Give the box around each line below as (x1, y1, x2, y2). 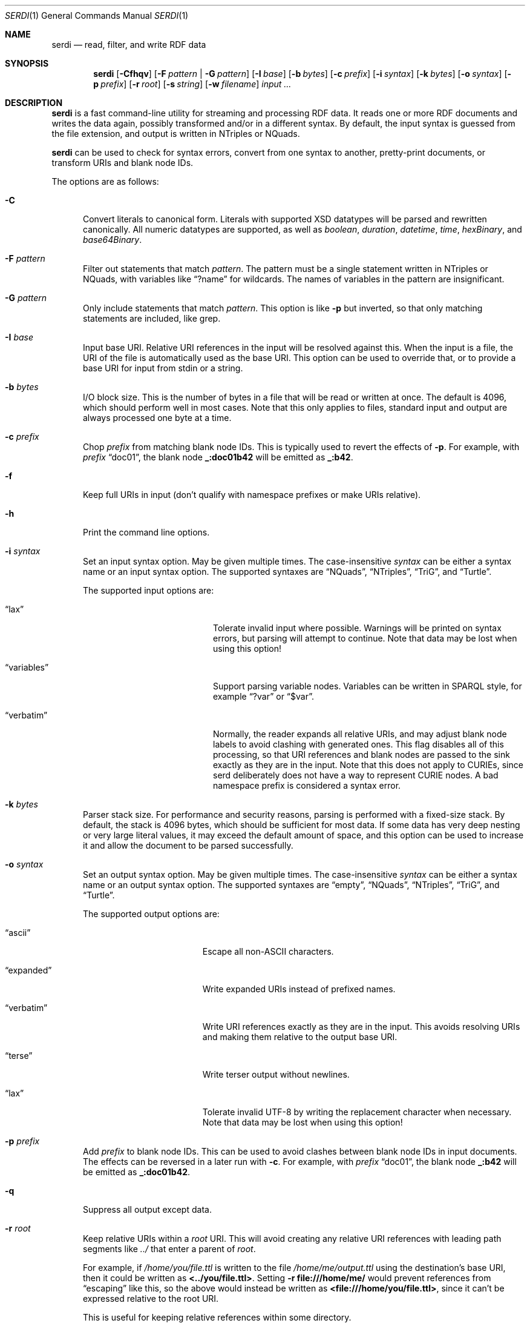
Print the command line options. (83, 527, 210, 537)
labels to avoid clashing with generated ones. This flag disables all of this (213, 739, 504, 749)
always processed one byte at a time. (83, 413, 232, 423)
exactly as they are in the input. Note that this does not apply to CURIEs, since (213, 760, 523, 770)
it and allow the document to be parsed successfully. (83, 840, 293, 850)
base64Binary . (83, 234, 142, 245)
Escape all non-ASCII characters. (202, 946, 334, 957)
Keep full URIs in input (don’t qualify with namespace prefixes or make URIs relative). (83, 489, 421, 500)
